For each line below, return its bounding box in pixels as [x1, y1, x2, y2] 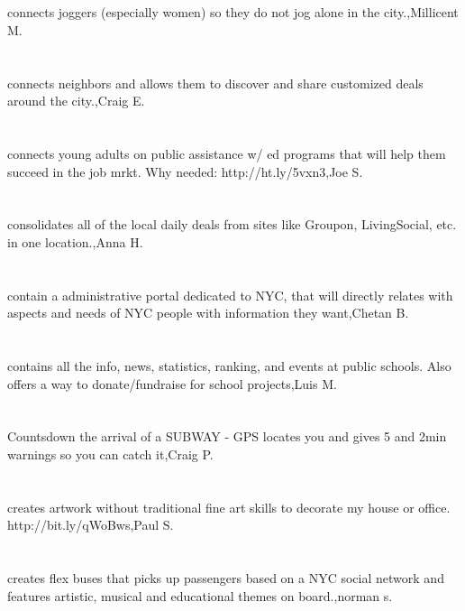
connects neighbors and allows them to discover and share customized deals [7, 73, 424, 92]
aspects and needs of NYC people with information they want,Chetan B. [7, 303, 409, 322]
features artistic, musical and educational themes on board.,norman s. [7, 586, 393, 605]
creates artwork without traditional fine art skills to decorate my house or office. [7, 497, 451, 516]
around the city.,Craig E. [7, 91, 145, 110]
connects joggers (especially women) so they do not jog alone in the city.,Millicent [7, 3, 459, 22]
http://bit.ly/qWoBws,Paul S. [7, 515, 174, 534]
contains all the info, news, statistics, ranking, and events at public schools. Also [7, 356, 451, 375]
